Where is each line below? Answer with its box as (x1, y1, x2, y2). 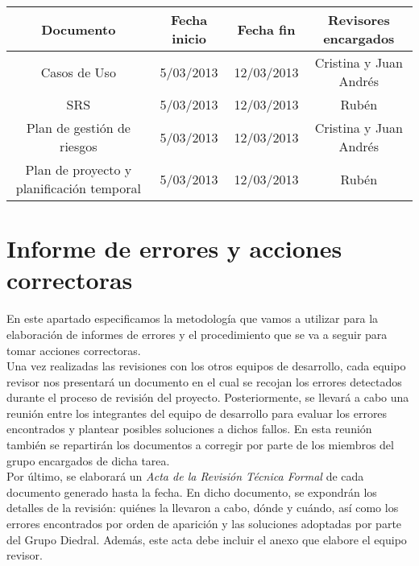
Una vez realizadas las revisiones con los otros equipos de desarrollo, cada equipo (6, 357, 406, 374)
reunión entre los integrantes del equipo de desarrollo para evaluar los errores (6, 404, 388, 421)
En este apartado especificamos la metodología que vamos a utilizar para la (6, 310, 379, 327)
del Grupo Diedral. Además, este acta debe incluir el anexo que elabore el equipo (6, 531, 407, 547)
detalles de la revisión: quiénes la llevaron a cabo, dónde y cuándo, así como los (6, 499, 399, 516)
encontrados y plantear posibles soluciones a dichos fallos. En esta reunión (6, 420, 372, 437)
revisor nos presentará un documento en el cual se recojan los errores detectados (6, 373, 402, 390)
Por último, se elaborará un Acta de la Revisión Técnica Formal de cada (6, 468, 364, 485)
